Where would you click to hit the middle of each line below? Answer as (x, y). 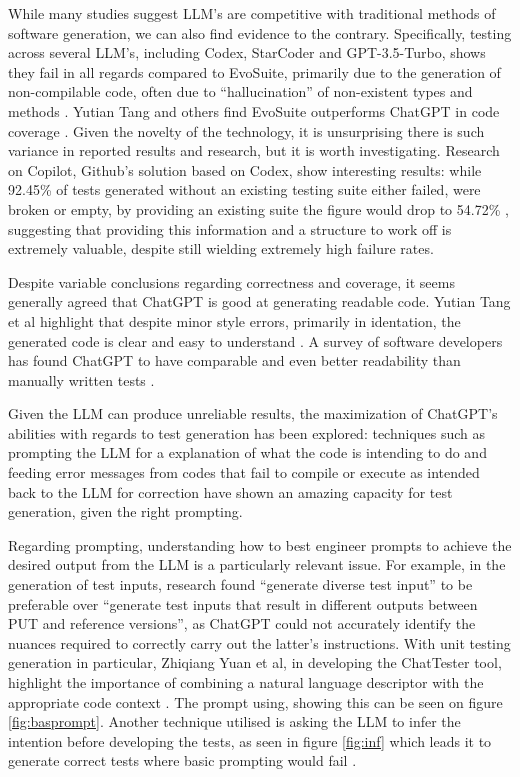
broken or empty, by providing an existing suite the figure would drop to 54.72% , (258, 208)
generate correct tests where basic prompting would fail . (182, 760)
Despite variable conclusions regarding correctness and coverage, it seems (231, 281)
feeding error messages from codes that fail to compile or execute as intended (244, 472)
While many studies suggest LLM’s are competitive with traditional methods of (252, 13)
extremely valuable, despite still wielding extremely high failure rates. (221, 248)
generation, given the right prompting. (125, 511)
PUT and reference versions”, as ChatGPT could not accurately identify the (242, 623)
